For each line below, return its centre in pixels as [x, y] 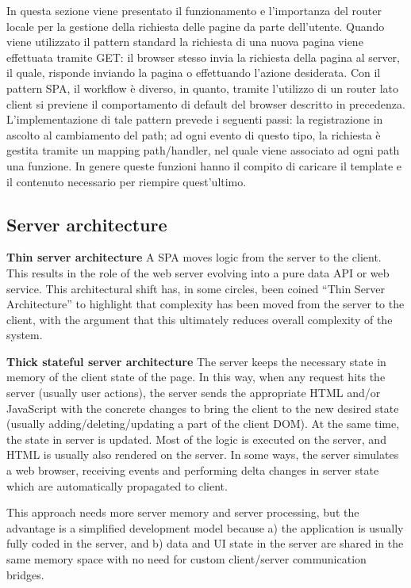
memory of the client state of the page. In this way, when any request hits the [196, 377]
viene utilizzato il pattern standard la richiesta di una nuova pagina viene [185, 42]
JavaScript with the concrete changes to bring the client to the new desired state [203, 408]
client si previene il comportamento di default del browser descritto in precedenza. [206, 103]
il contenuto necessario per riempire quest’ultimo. [127, 181]
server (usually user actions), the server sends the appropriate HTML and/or [194, 393]
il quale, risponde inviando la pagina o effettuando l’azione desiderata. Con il [194, 73]
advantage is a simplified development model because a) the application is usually [205, 527]
